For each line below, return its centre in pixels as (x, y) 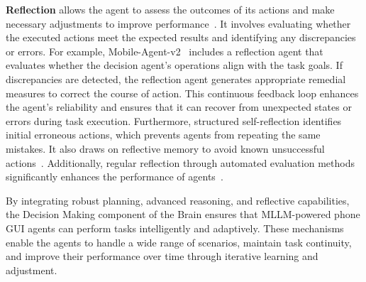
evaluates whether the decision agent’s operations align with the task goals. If (174, 65)
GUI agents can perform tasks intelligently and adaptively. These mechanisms (175, 228)
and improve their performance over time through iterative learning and (162, 256)
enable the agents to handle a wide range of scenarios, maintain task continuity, (179, 242)
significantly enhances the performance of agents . (115, 177)
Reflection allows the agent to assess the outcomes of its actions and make (170, 9)
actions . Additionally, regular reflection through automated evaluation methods (180, 162)
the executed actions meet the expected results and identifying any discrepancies (181, 37)
